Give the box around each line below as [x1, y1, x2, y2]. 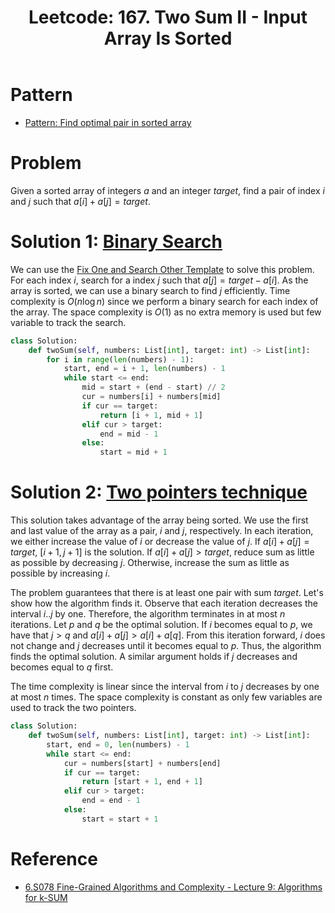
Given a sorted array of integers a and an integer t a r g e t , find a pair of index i [10, 184, 325, 196]
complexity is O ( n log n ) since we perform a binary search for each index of [10, 295, 319, 307]
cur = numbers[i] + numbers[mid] [81, 392, 222, 402]
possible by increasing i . [10, 567, 111, 580]
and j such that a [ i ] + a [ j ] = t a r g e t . [10, 195, 151, 207]
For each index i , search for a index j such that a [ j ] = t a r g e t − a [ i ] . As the [10, 274, 309, 286]
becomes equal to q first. [10, 661, 114, 673]
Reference [10, 847, 98, 870]
